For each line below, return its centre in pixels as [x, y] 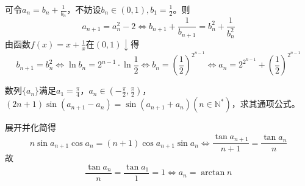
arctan [213, 173]
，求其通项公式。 [266, 104]
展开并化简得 [30, 127]
